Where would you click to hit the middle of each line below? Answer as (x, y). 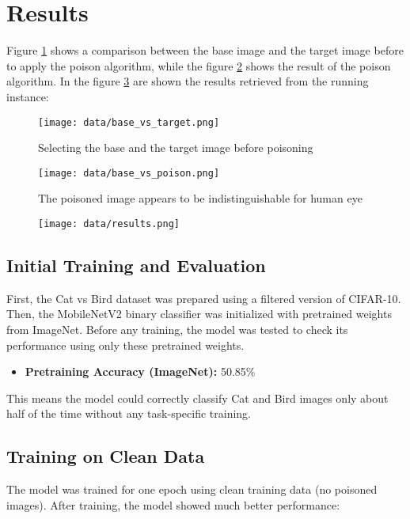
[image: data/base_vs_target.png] (129, 122)
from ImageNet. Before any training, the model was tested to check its (177, 330)
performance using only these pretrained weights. (125, 345)
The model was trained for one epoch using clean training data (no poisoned (192, 489)
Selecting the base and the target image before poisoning (176, 148)
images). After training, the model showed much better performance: (173, 504)
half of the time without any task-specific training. (129, 413)
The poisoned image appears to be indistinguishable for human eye (200, 198)
